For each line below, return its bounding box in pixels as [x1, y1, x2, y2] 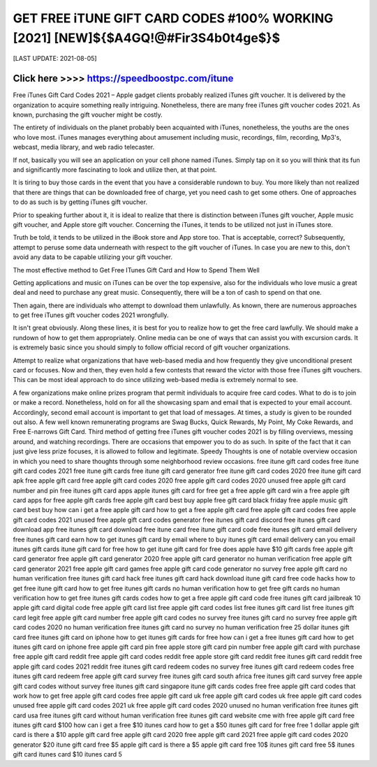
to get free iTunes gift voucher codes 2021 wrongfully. [13, 311, 169, 319]
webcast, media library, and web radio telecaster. [13, 143, 155, 152]
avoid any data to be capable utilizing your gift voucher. [13, 253, 172, 261]
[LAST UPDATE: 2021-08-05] [13, 54, 97, 63]
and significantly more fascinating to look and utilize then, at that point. [13, 165, 217, 174]
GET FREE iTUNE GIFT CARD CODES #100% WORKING [13, 10, 334, 26]
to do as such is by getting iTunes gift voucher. [13, 198, 148, 206]
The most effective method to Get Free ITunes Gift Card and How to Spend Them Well [13, 265, 260, 274]
